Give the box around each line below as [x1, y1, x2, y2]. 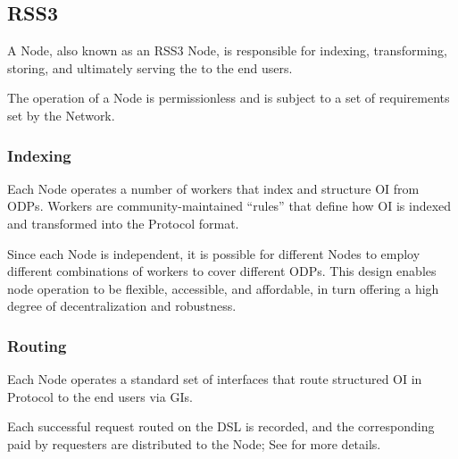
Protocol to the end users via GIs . [7, 387, 193, 405]
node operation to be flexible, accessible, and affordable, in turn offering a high [7, 279, 439, 297]
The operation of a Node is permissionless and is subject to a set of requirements [7, 88, 450, 107]
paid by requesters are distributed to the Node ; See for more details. [7, 434, 381, 453]
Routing [7, 334, 67, 356]
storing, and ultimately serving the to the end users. [7, 58, 293, 77]
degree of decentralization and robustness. [7, 296, 237, 315]
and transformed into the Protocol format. [7, 213, 239, 232]
